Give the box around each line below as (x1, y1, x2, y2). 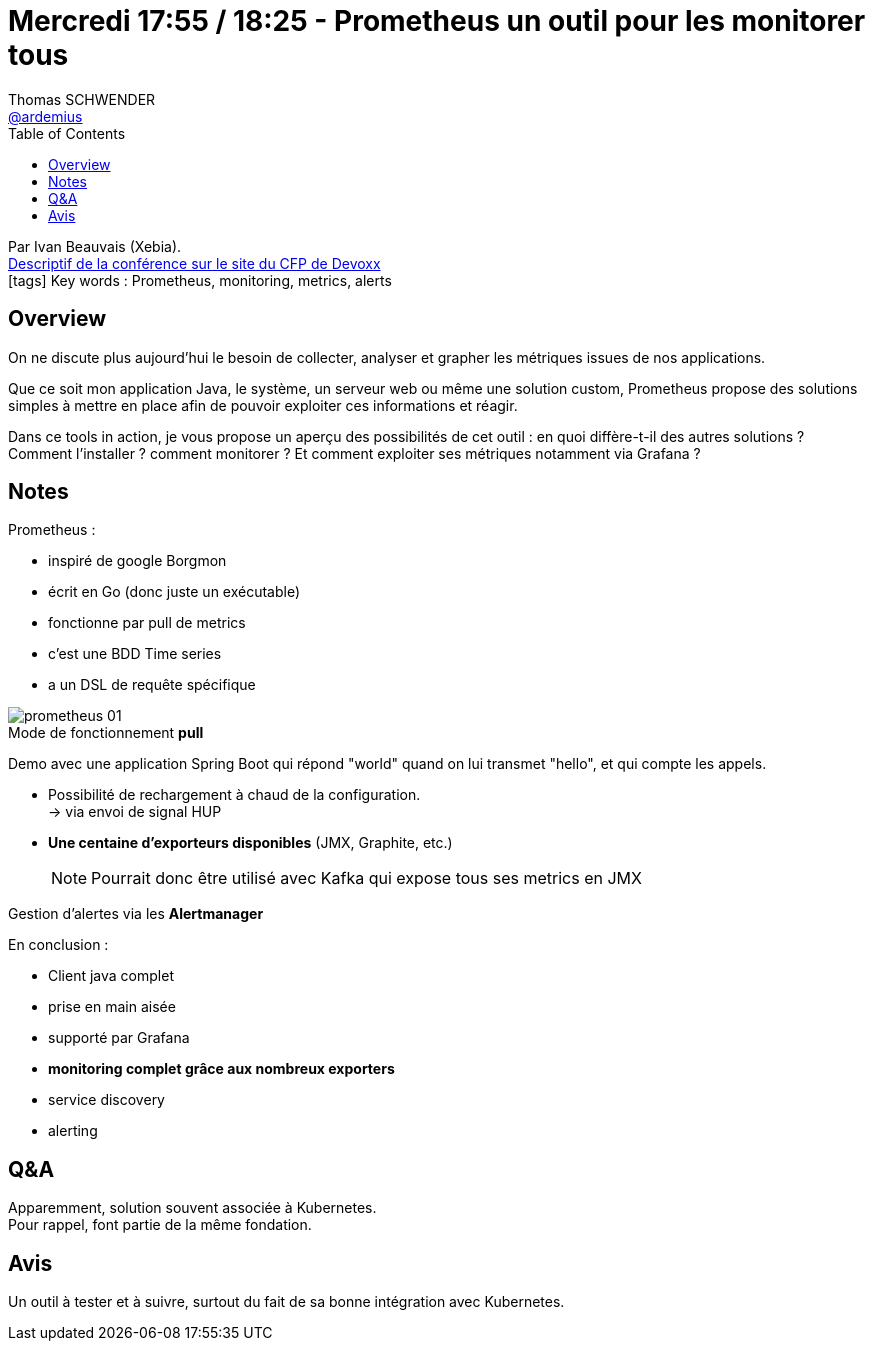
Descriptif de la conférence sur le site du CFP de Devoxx (8, 254, 381, 272)
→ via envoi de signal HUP (48, 803, 222, 821)
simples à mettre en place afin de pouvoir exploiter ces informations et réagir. (8, 396, 518, 414)
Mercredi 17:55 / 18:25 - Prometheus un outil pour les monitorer (8, 4, 866, 38)
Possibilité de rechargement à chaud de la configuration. (48, 786, 421, 804)
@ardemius (8, 107, 83, 125)
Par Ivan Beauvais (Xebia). (8, 237, 182, 255)
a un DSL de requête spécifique (48, 676, 256, 694)
